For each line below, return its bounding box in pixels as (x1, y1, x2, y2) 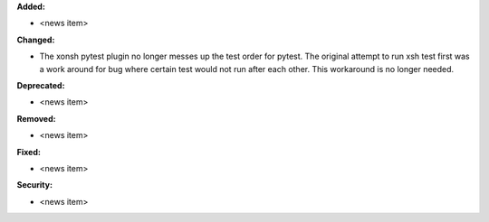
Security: (16, 180, 53, 190)
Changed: (16, 34, 55, 45)
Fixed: (16, 146, 41, 157)
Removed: (16, 113, 56, 124)
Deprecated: (16, 79, 65, 90)
